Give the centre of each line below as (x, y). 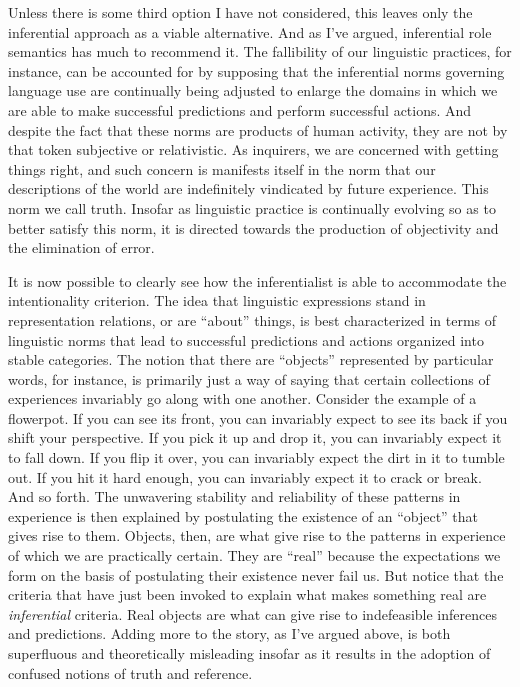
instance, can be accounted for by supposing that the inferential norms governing (256, 70)
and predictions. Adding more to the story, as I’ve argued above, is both (229, 633)
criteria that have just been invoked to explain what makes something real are (247, 594)
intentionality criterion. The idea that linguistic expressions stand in (217, 300)
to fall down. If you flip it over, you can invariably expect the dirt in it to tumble (256, 457)
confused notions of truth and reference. (130, 672)
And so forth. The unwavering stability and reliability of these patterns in (234, 496)
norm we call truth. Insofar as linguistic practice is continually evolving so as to (252, 207)
